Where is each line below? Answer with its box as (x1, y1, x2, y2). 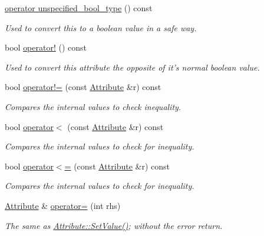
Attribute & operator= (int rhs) (5, 199, 121, 211)
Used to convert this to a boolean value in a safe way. (5, 21, 197, 34)
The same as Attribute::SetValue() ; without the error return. (5, 219, 223, 231)
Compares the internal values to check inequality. (5, 100, 181, 112)
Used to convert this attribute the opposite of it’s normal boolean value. (5, 61, 260, 73)
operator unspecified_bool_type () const (5, 2, 153, 14)
